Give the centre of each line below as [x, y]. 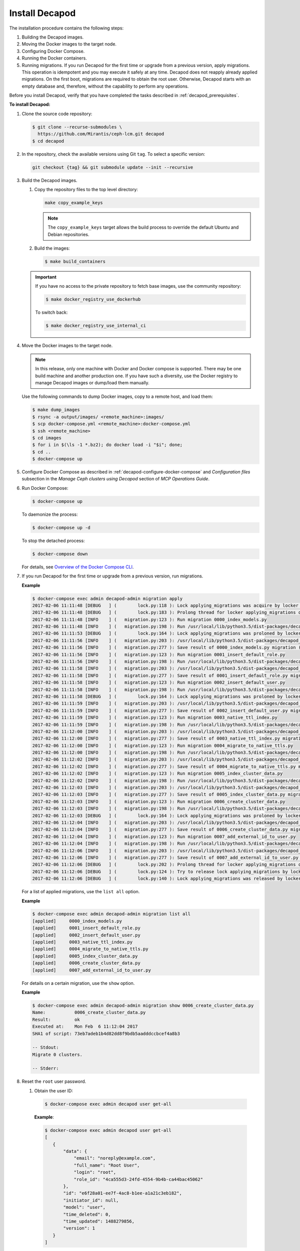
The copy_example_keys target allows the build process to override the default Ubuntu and [143, 227]
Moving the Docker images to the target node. [69, 44]
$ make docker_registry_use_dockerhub [93, 299]
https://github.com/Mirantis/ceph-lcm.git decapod [101, 134]
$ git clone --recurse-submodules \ [77, 127]
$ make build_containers [75, 262]
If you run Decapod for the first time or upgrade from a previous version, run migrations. [112, 576]
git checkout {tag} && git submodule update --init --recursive [113, 167]
